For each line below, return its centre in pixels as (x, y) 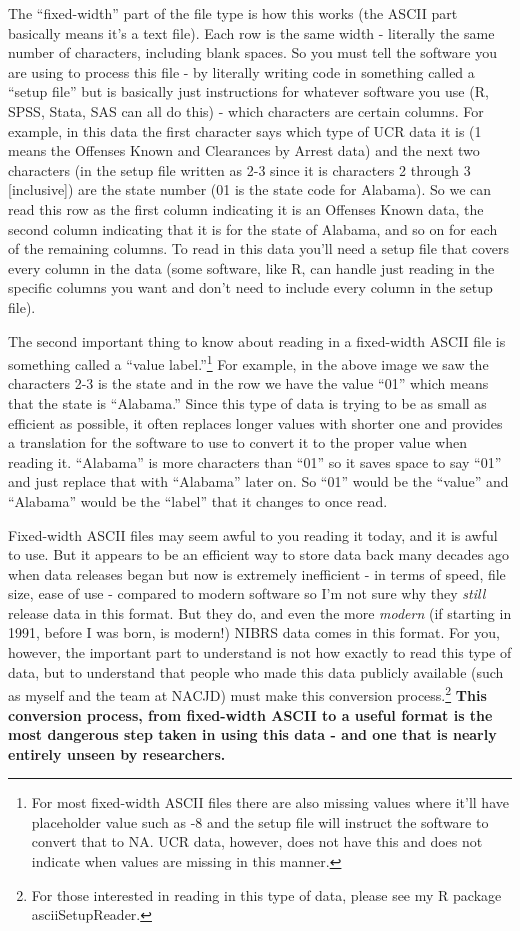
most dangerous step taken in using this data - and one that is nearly (252, 734)
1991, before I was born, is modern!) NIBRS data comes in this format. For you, (254, 632)
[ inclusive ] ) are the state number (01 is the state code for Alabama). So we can (250, 189)
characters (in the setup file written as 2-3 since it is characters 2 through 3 (239, 169)
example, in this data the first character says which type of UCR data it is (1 (245, 130)
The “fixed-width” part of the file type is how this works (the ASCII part (233, 13)
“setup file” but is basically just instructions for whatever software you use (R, (248, 91)
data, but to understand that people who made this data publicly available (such (256, 671)
